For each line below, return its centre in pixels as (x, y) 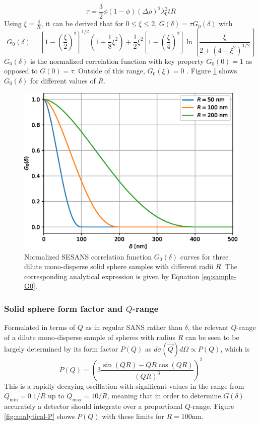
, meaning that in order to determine (164, 396)
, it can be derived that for (82, 23)
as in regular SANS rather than (134, 327)
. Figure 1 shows (212, 71)
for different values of (63, 80)
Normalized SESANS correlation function (88, 256)
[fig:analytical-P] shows (40, 416)
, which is (235, 349)
